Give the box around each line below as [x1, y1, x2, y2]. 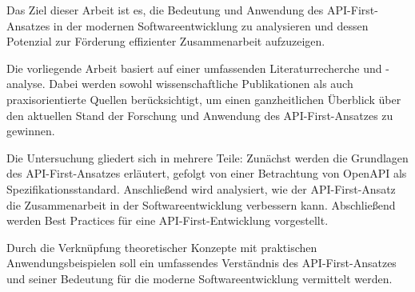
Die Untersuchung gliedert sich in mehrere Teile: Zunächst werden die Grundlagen [6, 149, 409, 166]
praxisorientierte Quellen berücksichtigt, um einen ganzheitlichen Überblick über [6, 90, 401, 107]
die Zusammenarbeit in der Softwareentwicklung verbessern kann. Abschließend [6, 196, 396, 213]
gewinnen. [6, 122, 55, 139]
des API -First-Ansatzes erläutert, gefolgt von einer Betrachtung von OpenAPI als [6, 165, 407, 182]
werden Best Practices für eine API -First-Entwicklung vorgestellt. [6, 212, 329, 229]
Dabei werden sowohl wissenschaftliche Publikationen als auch [49, 75, 353, 92]
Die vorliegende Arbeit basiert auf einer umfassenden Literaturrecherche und [6, 59, 382, 76]
